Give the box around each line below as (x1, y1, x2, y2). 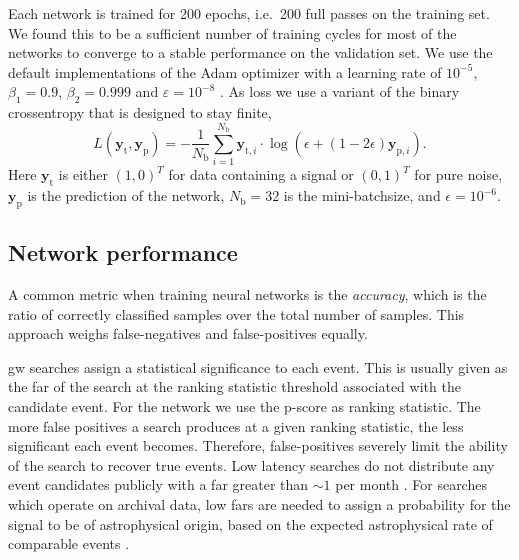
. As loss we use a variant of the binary (220, 81, 460, 102)
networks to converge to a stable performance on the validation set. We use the (8, 42, 493, 63)
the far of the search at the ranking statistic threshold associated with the (8, 376, 461, 397)
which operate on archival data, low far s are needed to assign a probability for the (8, 494, 511, 515)
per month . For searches (335, 474, 487, 495)
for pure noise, (414, 164, 503, 185)
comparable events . (8, 533, 130, 554)
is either (58, 164, 108, 185)
